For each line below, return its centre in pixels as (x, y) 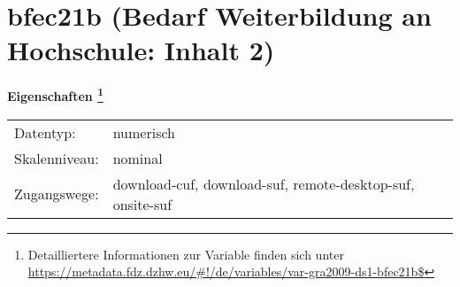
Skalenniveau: (57, 158)
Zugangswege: (57, 194)
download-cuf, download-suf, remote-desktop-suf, (264, 183)
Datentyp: (45, 132)
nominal (138, 158)
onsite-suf (142, 204)
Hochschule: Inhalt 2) (141, 50)
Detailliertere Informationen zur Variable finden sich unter (186, 254)
